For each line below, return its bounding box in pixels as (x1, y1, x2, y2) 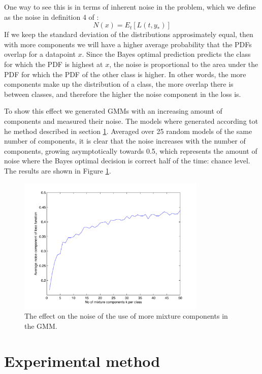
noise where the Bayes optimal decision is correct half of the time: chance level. (4, 155, 250, 166)
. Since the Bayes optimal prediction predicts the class (82, 49, 251, 59)
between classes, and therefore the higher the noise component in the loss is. (4, 88, 241, 99)
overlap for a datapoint (4, 49, 76, 59)
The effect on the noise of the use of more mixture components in (24, 311, 228, 321)
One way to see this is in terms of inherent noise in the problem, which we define (4, 2, 256, 12)
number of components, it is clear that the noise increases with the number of (4, 135, 246, 146)
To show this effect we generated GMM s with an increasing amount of (4, 106, 222, 116)
